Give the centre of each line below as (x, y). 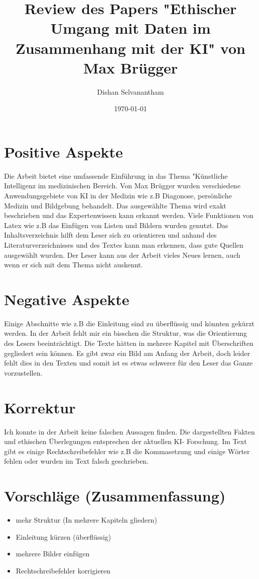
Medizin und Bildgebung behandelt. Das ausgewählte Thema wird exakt (115, 205)
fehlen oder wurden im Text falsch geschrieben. (77, 461)
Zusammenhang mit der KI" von (131, 48)
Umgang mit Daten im (131, 28)
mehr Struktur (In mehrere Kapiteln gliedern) (86, 520)
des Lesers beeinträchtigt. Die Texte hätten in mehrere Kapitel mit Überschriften (129, 343)
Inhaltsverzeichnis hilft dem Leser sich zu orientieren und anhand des (110, 235)
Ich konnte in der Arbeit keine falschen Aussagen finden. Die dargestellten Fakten (129, 431)
